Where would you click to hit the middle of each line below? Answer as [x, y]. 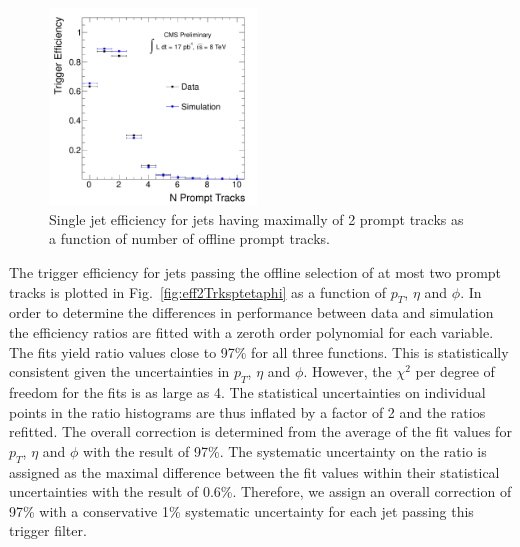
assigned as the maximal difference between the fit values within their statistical [254, 471]
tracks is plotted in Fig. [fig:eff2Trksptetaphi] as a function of [198, 291]
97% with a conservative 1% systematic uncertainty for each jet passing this [241, 510]
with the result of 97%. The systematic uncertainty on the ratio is [285, 450]
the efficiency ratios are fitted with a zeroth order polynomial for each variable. [251, 331]
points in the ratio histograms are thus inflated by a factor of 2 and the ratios [247, 411]
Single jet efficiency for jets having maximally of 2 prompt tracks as [256, 218]
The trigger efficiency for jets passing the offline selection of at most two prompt [255, 271]
